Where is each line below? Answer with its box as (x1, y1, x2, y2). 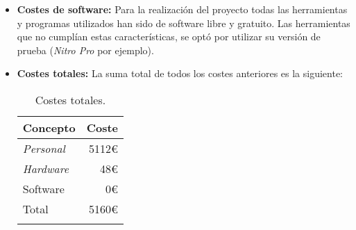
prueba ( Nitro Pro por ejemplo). (17, 42, 154, 57)
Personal (22, 140, 65, 156)
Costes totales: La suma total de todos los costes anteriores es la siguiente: (17, 66, 344, 81)
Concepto (22, 119, 76, 135)
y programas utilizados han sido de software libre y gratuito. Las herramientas (17, 15, 350, 30)
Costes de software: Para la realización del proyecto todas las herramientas (17, 2, 348, 16)
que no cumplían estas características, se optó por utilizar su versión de (17, 29, 321, 44)
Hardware (22, 160, 69, 176)
